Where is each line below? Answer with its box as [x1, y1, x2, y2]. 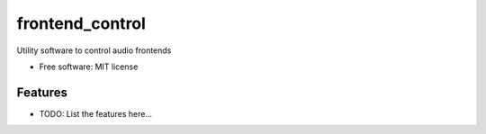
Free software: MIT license [39, 61, 139, 72]
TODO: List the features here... [39, 108, 153, 119]
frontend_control [16, 13, 146, 33]
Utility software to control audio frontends [16, 45, 172, 56]
